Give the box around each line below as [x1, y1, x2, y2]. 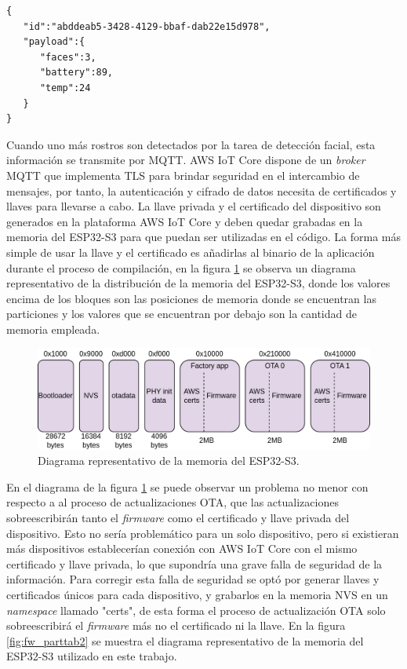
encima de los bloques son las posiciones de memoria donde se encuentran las [6, 290, 376, 306]
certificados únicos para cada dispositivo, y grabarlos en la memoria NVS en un [6, 587, 388, 602]
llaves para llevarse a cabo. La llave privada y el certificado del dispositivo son [6, 198, 381, 214]
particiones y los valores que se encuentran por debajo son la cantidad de [6, 305, 357, 322]
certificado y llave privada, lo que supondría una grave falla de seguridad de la [6, 555, 383, 572]
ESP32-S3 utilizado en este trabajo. [6, 648, 177, 664]
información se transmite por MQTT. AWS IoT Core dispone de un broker [6, 152, 365, 168]
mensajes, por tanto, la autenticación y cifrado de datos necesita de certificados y [6, 182, 397, 199]
